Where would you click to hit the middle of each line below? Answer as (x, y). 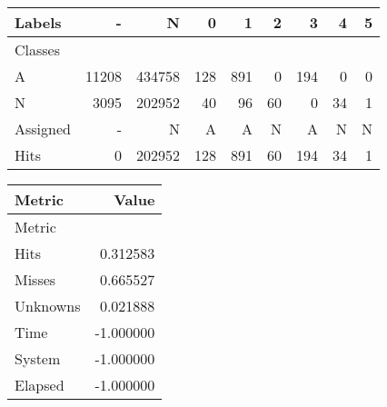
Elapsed (40, 385)
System (38, 358)
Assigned (43, 129)
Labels (38, 22)
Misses (35, 279)
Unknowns (48, 306)
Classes (38, 50)
